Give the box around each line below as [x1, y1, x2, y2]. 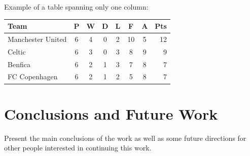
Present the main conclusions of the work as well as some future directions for [4, 132, 246, 143]
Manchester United [8, 33, 67, 44]
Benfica [8, 59, 30, 69]
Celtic [8, 46, 26, 57]
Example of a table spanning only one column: [4, 2, 149, 12]
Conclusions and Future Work [4, 103, 218, 124]
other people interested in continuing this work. [4, 142, 152, 153]
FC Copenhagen [8, 71, 58, 82]
